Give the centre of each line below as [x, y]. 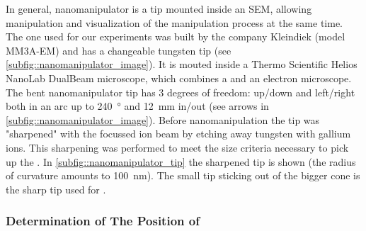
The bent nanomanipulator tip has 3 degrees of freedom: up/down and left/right [181, 92]
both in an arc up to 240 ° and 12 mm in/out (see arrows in [137, 106]
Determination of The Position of [103, 221]
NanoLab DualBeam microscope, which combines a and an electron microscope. [179, 78]
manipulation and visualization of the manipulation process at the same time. [174, 22]
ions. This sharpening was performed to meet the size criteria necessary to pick [177, 147]
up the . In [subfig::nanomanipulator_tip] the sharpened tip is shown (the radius [181, 161]
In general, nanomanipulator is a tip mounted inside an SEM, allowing [159, 9]
